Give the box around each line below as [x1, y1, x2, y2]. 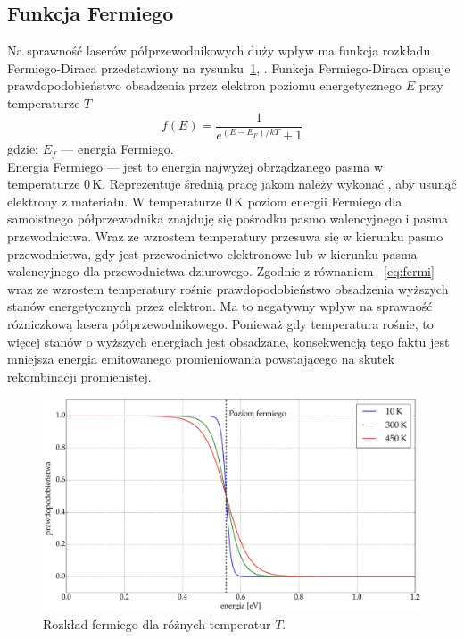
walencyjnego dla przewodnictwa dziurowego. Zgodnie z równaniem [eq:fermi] [7, 262, 435, 281]
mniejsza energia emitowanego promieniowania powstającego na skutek [7, 349, 394, 368]
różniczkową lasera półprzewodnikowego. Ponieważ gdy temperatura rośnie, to [7, 314, 434, 332]
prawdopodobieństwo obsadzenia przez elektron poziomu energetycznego [7, 76, 402, 95]
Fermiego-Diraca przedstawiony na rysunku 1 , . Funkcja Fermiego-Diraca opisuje [7, 58, 451, 77]
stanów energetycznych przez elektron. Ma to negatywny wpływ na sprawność [7, 297, 433, 315]
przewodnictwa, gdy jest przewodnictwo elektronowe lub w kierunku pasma [7, 244, 418, 263]
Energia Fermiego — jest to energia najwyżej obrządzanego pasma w [7, 156, 384, 175]
